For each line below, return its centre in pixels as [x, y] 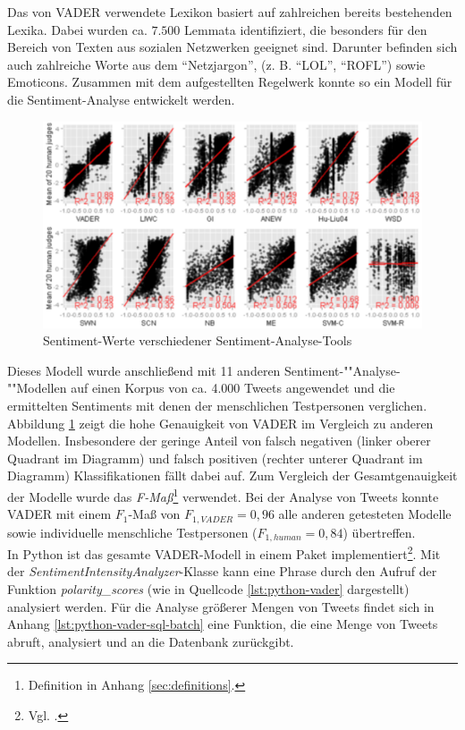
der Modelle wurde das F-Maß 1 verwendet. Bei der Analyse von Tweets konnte [223, 495]
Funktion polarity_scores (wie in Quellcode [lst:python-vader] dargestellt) [208, 588]
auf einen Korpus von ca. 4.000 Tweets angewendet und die [233, 388]
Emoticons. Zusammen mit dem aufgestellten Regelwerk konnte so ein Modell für [230, 82]
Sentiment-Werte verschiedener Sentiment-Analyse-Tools [198, 340]
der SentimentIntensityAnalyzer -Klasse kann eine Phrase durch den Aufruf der [222, 571]
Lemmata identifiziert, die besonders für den [306, 29]
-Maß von [154, 514]
